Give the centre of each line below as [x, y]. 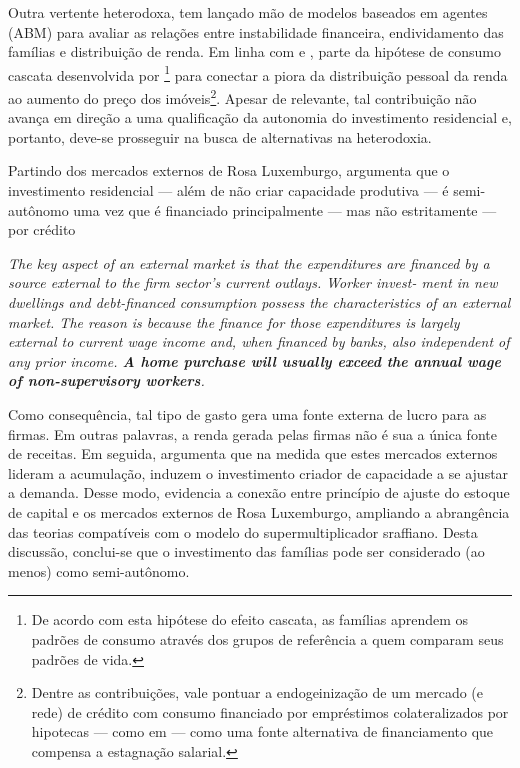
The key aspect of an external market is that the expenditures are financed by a [249, 262]
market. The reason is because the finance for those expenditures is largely [234, 321]
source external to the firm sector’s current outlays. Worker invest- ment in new [253, 282]
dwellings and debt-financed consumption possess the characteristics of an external [259, 302]
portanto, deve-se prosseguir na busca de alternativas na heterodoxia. [220, 136]
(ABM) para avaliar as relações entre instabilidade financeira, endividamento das [256, 31]
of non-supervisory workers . [106, 380]
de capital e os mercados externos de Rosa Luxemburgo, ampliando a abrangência [259, 511]
